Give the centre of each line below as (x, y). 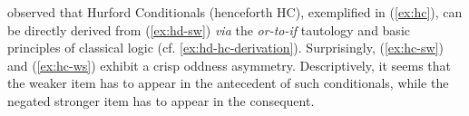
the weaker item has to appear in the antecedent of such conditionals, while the (228, 83)
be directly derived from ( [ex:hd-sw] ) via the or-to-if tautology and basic (209, 29)
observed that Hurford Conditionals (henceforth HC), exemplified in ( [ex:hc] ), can (235, 12)
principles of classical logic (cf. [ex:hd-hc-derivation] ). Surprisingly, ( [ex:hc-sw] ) (225, 48)
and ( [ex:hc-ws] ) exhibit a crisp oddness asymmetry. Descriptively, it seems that (229, 65)
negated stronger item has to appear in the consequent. (161, 100)
